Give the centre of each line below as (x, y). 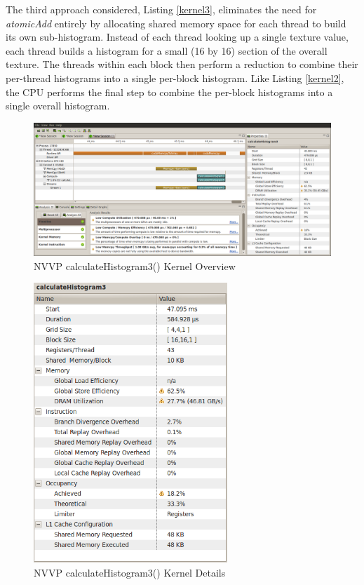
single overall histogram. (58, 106)
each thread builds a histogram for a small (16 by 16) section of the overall (167, 50)
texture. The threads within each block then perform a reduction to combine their (182, 64)
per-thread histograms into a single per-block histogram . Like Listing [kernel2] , (175, 78)
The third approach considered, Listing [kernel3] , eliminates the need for (161, 9)
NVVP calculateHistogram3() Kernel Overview (135, 265)
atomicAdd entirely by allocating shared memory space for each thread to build (176, 23)
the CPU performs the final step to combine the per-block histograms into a (169, 92)
